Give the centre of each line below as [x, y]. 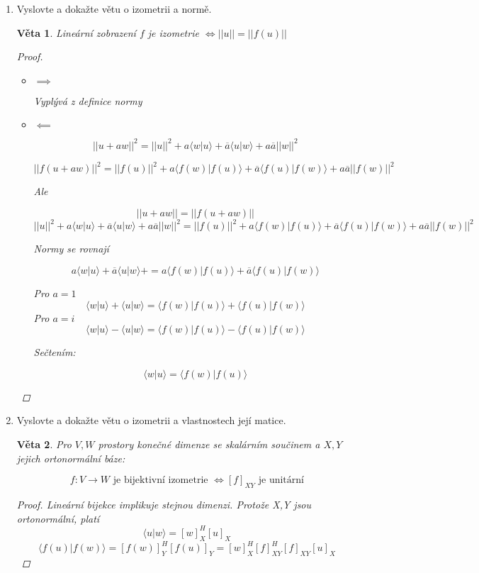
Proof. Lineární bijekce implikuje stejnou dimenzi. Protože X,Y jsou [164, 505]
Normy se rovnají [71, 249]
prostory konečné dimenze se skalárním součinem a [209, 444]
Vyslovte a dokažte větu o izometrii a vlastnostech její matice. [151, 420]
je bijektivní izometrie [160, 480]
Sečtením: [55, 352]
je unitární [281, 480]
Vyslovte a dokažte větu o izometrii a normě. [114, 9]
